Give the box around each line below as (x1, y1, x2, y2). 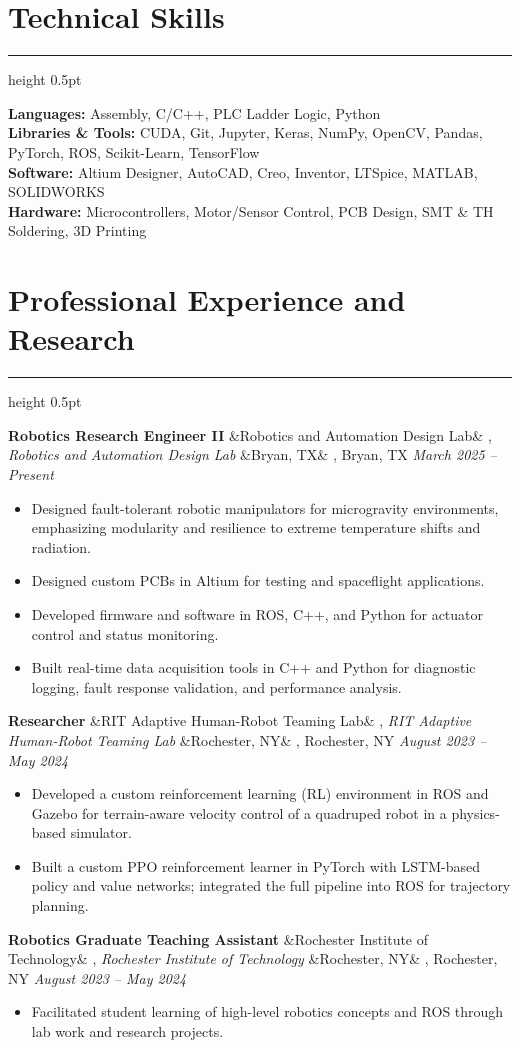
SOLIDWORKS (8, 181, 105, 202)
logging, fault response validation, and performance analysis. (31, 676, 402, 697)
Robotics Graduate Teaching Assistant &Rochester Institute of (8, 928, 429, 949)
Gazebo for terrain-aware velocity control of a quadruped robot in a (31, 802, 447, 823)
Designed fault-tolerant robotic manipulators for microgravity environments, (31, 497, 499, 518)
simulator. (70, 822, 132, 843)
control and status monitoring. (31, 623, 219, 644)
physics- (451, 802, 500, 823)
